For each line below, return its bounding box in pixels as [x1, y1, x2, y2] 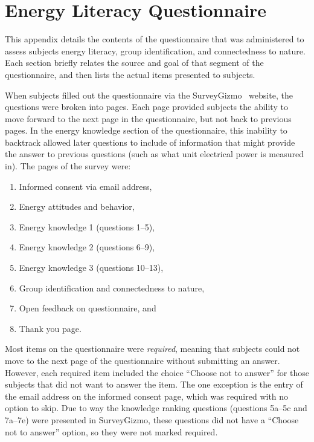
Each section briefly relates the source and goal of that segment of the [5, 56, 264, 69]
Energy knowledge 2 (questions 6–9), [19, 241, 155, 253]
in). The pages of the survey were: [5, 160, 131, 172]
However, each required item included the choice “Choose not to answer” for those [5, 366, 309, 379]
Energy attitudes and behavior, [19, 200, 135, 213]
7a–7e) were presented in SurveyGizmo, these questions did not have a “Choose [5, 413, 299, 426]
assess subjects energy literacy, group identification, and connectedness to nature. [5, 44, 306, 57]
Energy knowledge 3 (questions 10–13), [19, 261, 164, 274]
